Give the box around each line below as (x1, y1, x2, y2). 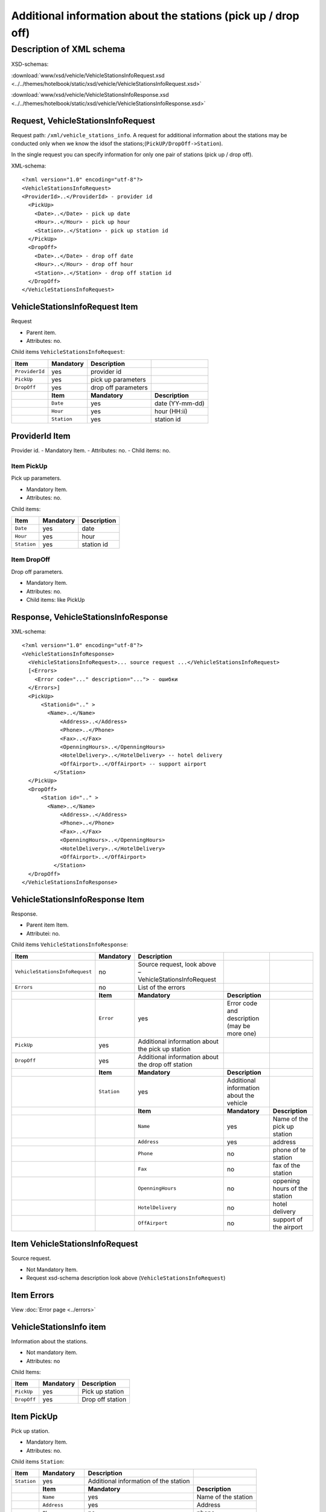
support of (272, 1215, 303, 1224)
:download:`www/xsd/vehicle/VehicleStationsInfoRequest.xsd (11, 71, 165, 79)
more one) (226, 1029, 257, 1037)
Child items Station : (11, 1458, 65, 1465)
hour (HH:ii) (154, 407, 188, 415)
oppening (272, 1176, 300, 1185)
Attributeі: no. (26, 930, 60, 937)
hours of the (272, 1184, 308, 1193)
